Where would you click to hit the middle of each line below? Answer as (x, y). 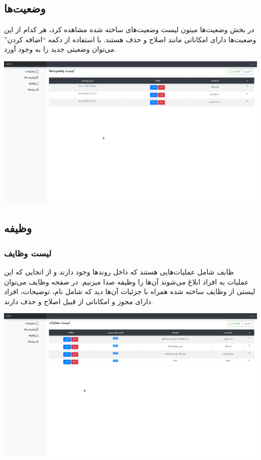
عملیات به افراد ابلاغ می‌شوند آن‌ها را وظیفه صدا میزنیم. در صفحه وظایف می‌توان (126, 281)
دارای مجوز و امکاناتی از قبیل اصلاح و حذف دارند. (79, 301)
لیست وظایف (28, 253)
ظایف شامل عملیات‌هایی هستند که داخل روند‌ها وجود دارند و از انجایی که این (119, 272)
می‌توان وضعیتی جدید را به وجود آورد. (60, 49)
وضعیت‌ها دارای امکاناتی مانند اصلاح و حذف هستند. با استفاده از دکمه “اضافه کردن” (130, 39)
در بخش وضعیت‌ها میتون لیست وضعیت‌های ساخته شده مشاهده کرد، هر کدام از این (129, 29)
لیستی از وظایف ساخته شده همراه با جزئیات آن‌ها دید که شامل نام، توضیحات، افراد (130, 291)
